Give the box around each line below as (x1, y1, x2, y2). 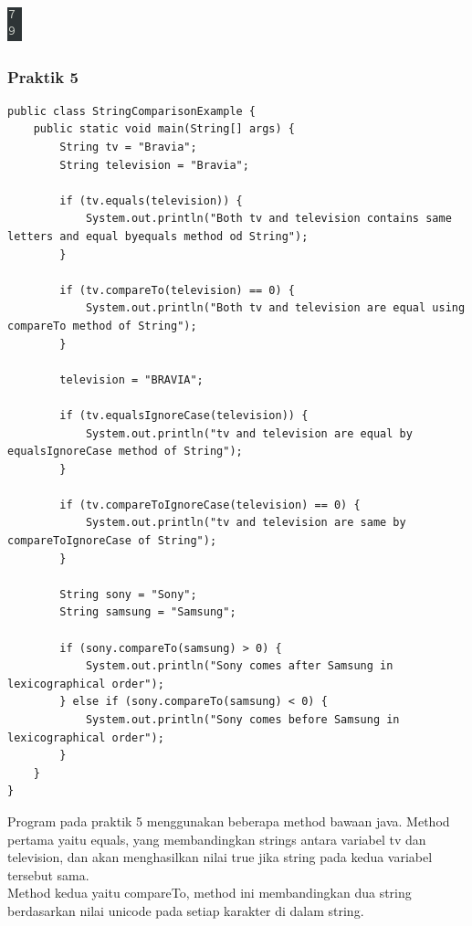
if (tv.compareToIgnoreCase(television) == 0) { (59, 498, 361, 511)
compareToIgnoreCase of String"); (7, 534, 217, 548)
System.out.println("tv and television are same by (85, 516, 406, 530)
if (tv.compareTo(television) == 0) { (59, 283, 295, 297)
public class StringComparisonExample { (7, 104, 257, 118)
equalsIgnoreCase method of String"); (7, 445, 243, 458)
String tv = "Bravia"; (59, 141, 197, 153)
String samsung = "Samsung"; (59, 605, 236, 619)
